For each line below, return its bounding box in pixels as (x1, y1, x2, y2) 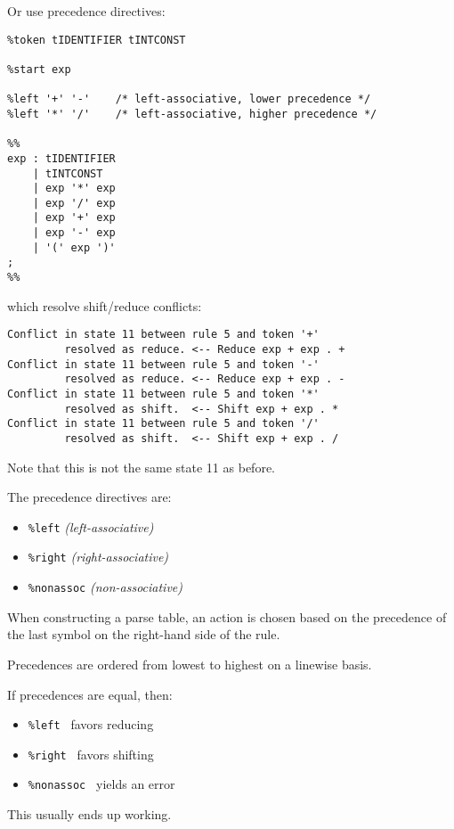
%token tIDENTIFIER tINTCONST (7, 33, 186, 46)
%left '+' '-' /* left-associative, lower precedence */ (7, 93, 371, 106)
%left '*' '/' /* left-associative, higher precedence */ (7, 107, 377, 120)
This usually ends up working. (7, 805, 172, 824)
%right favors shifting (28, 744, 154, 763)
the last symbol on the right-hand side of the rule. (7, 625, 280, 644)
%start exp (7, 62, 71, 76)
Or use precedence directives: (7, 2, 166, 20)
